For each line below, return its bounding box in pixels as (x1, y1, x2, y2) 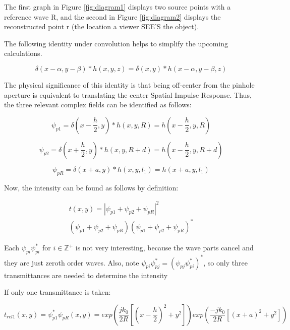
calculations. (4, 48, 42, 58)
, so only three (203, 257, 248, 268)
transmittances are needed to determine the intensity (4, 270, 168, 280)
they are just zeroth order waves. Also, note (4, 257, 139, 268)
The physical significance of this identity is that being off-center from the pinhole (4, 79, 255, 90)
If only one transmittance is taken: (4, 287, 111, 297)
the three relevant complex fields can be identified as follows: (4, 99, 192, 110)
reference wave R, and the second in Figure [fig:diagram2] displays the (4, 11, 221, 22)
